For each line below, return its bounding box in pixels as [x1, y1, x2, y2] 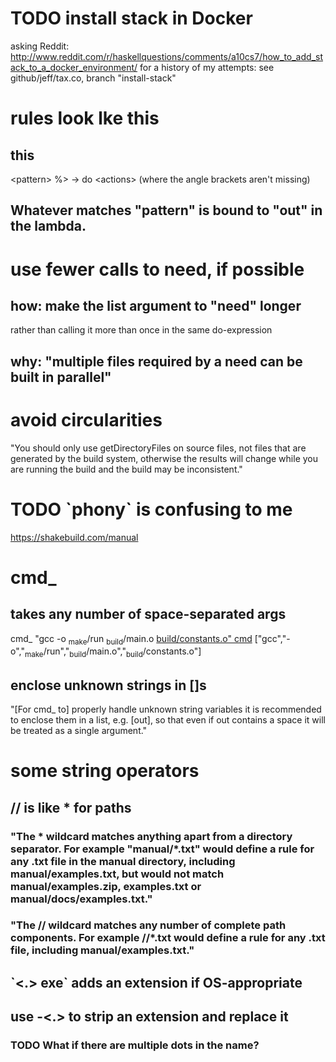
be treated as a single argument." [10, 725, 148, 736]
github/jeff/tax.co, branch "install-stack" [10, 72, 177, 84]
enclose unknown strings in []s [10, 677, 207, 694]
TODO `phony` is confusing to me [10, 498, 293, 521]
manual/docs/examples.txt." [10, 892, 153, 906]
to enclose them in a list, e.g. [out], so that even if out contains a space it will [10, 714, 326, 726]
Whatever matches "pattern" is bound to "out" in [10, 202, 323, 219]
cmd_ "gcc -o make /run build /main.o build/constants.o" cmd [10, 632, 253, 647]
